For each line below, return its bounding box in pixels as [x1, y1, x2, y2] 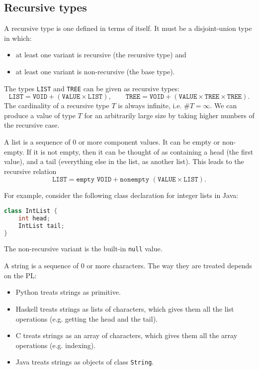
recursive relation [4, 166, 57, 176]
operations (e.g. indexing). [15, 340, 96, 350]
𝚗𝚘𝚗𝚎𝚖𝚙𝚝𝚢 [120, 176, 150, 184]
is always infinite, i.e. [118, 100, 182, 111]
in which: [4, 32, 32, 43]
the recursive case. [4, 120, 60, 130]
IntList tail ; [18, 222, 65, 229]
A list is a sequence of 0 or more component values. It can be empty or [4, 137, 220, 147]
